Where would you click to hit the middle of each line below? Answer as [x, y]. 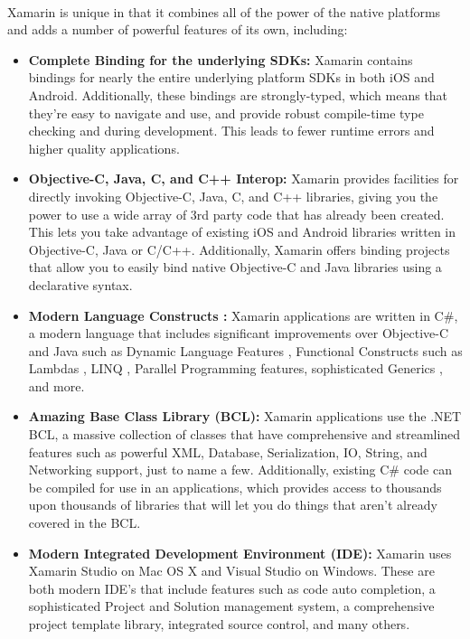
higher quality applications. [104, 148]
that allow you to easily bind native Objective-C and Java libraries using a [235, 267]
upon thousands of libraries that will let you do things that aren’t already [233, 505]
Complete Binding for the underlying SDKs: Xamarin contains [221, 59]
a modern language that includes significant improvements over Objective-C [239, 333]
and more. [56, 385]
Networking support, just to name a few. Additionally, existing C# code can [240, 470]
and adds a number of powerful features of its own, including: [178, 29]
